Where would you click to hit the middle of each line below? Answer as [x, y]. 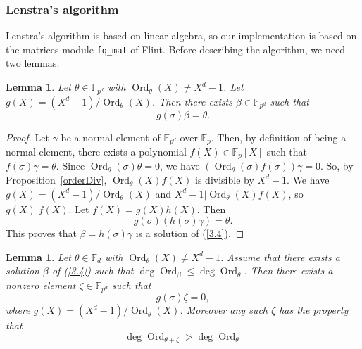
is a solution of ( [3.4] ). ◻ [190, 233]
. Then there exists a [288, 271]
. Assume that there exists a [280, 256]
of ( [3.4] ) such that [93, 271]
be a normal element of [111, 137]
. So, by [337, 166]
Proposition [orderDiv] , [56, 180]
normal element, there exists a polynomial [96, 151]
